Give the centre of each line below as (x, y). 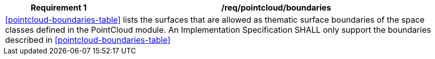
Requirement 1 (59, 8)
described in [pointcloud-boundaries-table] (88, 40)
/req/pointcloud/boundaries (276, 8)
